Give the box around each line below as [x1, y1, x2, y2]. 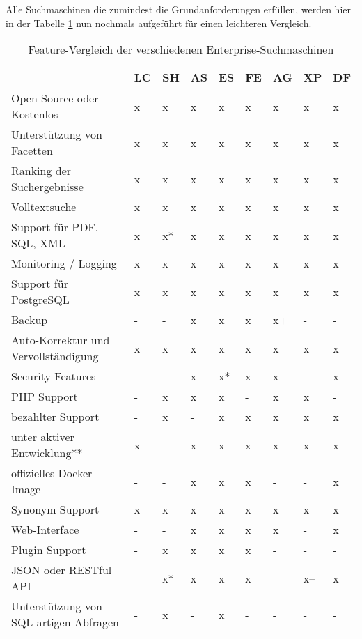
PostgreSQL [11, 291, 70, 308]
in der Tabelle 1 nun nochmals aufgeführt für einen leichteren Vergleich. [6, 15, 312, 30]
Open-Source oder [11, 90, 99, 107]
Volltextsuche [11, 199, 77, 215]
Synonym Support [11, 501, 100, 518]
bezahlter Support [11, 408, 100, 425]
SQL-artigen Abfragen [11, 614, 120, 631]
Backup [11, 311, 48, 328]
